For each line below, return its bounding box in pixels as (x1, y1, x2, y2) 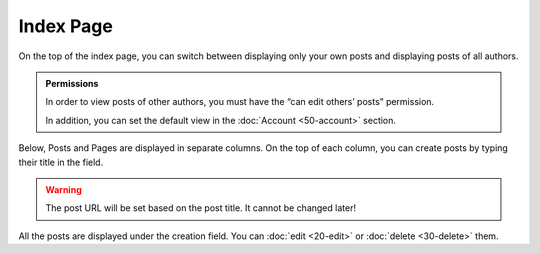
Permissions (45, 77, 99, 89)
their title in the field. (18, 156, 104, 168)
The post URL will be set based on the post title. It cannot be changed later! (45, 202, 357, 214)
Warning (45, 183, 82, 195)
